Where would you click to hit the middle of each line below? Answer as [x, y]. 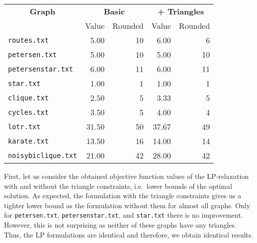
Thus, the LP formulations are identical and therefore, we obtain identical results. [129, 234]
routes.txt [28, 40]
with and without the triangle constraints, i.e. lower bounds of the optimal [118, 186]
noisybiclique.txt [43, 155]
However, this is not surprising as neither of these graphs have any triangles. [120, 225]
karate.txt [28, 141]
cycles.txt [28, 112]
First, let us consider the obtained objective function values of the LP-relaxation [127, 176]
